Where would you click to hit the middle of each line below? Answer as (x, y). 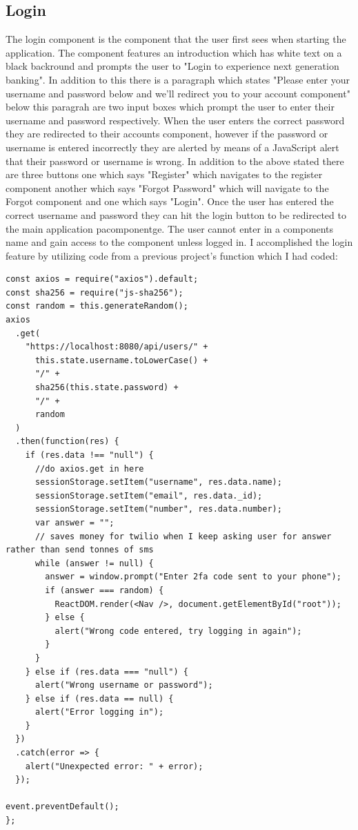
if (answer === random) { (105, 590)
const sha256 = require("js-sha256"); (95, 292)
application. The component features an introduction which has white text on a (174, 52)
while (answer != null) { (94, 563)
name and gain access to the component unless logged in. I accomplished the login (179, 242)
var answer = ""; (74, 522)
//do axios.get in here (89, 469)
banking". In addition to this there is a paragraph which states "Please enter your (178, 79)
